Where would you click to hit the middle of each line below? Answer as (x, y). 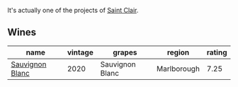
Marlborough (178, 69)
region (178, 52)
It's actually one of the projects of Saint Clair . (73, 10)
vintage (80, 52)
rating (217, 52)
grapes (125, 52)
